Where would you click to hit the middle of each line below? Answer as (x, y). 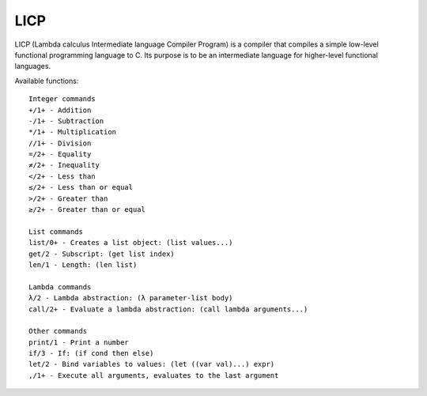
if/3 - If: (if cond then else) (91, 353)
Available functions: (47, 81)
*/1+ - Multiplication (73, 132)
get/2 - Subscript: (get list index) (102, 254)
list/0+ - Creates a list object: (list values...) (131, 243)
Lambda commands (60, 287)
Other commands (58, 331)
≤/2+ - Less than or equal (81, 187)
